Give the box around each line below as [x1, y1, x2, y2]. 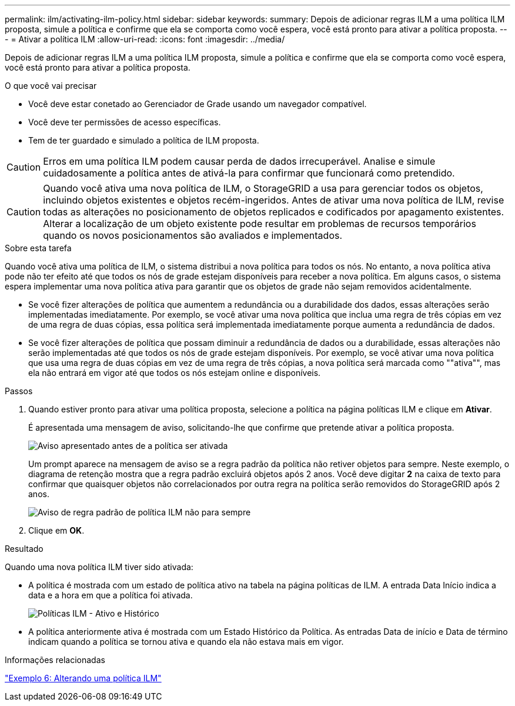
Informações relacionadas [5, 655, 105, 665]
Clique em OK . [28, 525, 85, 535]
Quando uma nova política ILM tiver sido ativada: [5, 562, 193, 572]
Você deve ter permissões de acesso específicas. [28, 117, 221, 127]
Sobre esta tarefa [5, 243, 72, 253]
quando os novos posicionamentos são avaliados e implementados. [43, 229, 343, 241]
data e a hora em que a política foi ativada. [28, 590, 193, 600]
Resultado [5, 544, 44, 554]
